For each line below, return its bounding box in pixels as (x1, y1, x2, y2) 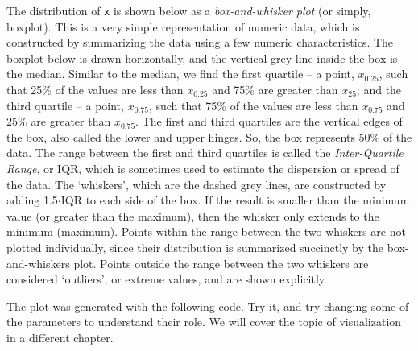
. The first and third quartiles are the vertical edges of (135, 113, 403, 130)
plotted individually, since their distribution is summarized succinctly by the (6, 238, 384, 255)
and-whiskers (6, 254, 70, 271)
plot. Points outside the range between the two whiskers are (73, 254, 369, 271)
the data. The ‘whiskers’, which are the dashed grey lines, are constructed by (6, 175, 387, 192)
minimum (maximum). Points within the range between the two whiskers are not (6, 223, 406, 240)
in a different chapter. (6, 328, 114, 345)
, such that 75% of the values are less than (148, 97, 358, 114)
